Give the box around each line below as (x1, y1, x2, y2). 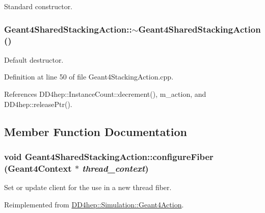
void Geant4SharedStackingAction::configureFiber (4, 150, 214, 163)
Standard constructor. (4, 1, 73, 11)
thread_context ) (82, 162, 149, 174)
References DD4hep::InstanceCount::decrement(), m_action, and (4, 88, 206, 99)
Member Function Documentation (4, 123, 188, 139)
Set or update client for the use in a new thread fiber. (4, 182, 172, 193)
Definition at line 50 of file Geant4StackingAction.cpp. (4, 71, 174, 82)
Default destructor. (4, 54, 64, 65)
